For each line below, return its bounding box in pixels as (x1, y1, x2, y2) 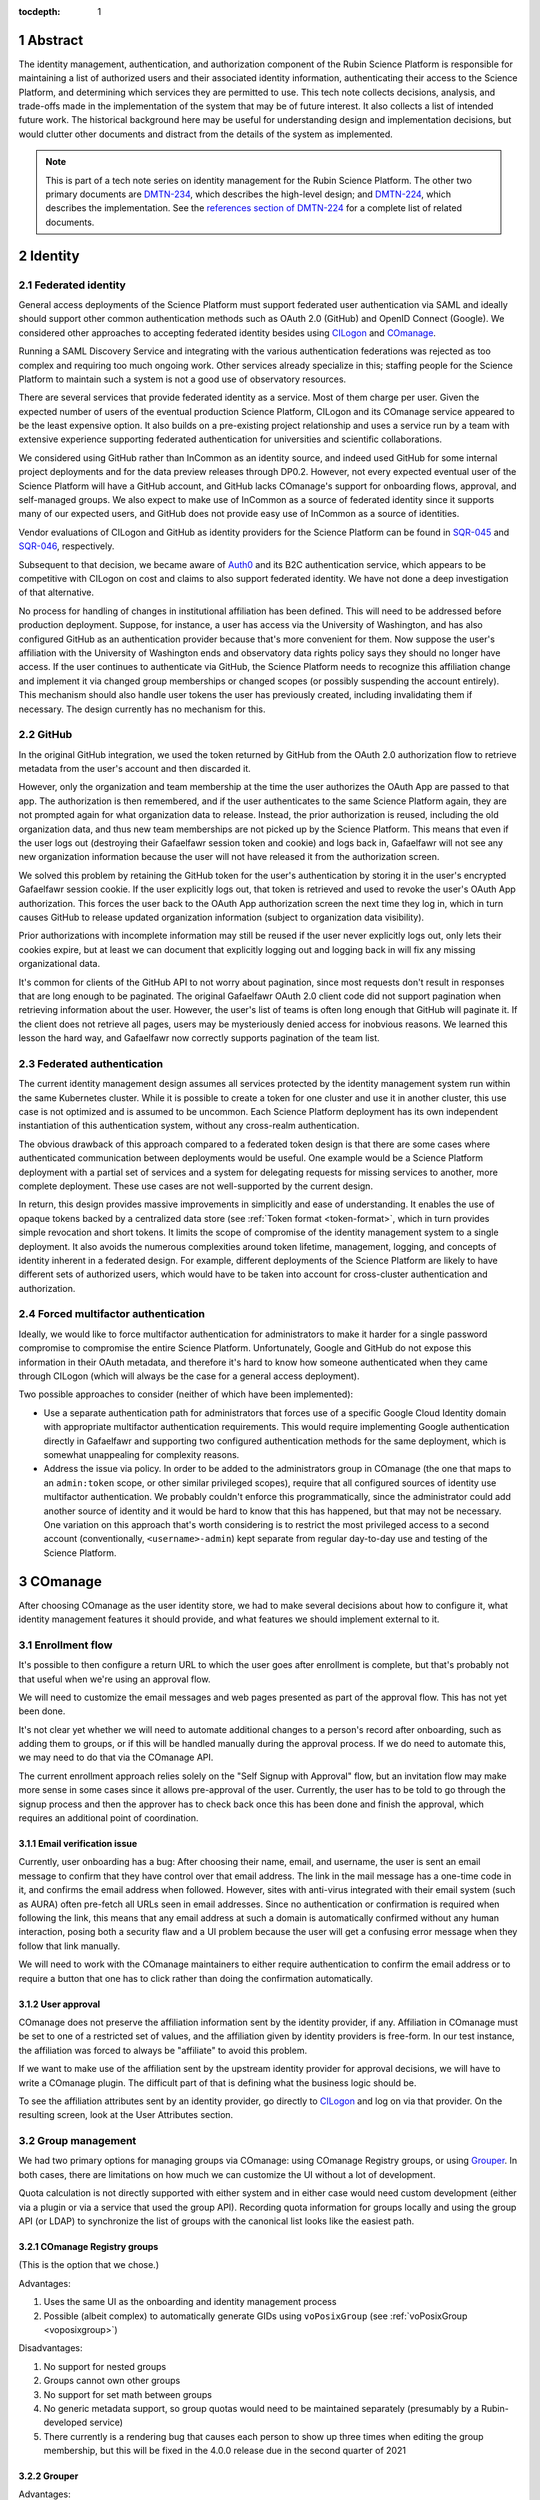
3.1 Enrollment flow (18, 1638, 113, 1652)
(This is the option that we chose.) (18, 2259, 160, 2271)
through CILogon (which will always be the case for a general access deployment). (18, 1370, 360, 1382)
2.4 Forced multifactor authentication (18, 1307, 205, 1321)
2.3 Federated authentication (18, 1056, 164, 1070)
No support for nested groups (43, 2360, 167, 2372)
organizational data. (18, 958, 100, 970)
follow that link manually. (18, 1940, 121, 1952)
